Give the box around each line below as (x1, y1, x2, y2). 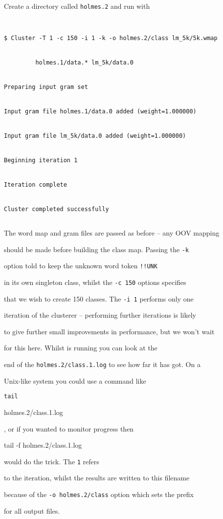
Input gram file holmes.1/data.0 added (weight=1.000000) (4, 108, 197, 115)
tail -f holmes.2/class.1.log (4, 440, 82, 450)
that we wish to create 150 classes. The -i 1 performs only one (4, 293, 194, 303)
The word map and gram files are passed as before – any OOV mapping (4, 228, 220, 238)
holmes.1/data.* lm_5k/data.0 (35, 59, 134, 66)
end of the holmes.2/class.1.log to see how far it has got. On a (4, 359, 201, 369)
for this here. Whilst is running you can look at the (4, 343, 157, 353)
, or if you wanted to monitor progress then (4, 423, 134, 433)
